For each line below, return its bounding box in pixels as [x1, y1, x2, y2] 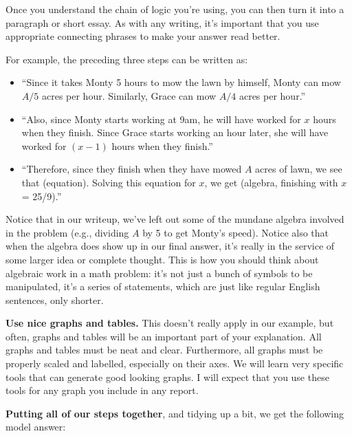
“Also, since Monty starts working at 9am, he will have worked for [21, 111, 301, 126]
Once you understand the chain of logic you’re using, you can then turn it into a [5, 2, 344, 16]
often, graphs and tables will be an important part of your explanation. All [5, 329, 322, 343]
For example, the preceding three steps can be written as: [5, 52, 248, 66]
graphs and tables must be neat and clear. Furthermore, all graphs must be [5, 342, 323, 357]
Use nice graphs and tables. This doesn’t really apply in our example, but [5, 316, 334, 330]
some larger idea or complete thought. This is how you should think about [5, 252, 319, 266]
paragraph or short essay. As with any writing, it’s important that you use [5, 15, 319, 30]
